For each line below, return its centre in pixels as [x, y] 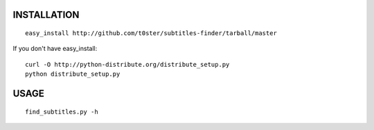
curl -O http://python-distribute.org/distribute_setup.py [127, 64]
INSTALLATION [46, 15]
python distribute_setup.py [73, 74]
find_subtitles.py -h [62, 111]
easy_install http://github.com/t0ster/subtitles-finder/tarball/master [151, 33]
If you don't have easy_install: [55, 49]
